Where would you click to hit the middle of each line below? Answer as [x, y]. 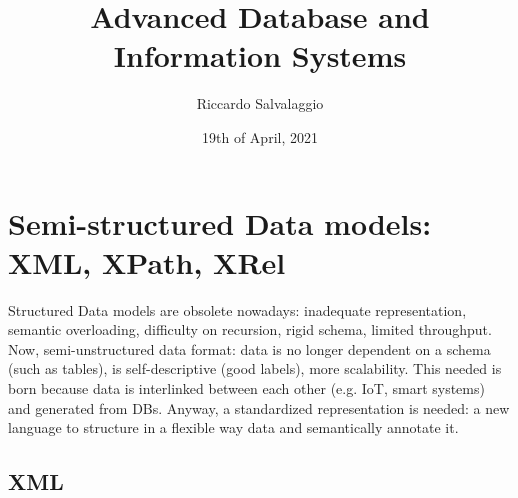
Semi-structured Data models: [220, 222]
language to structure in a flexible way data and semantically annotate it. [233, 427]
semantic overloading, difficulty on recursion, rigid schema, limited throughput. [250, 329]
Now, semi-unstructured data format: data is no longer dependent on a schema [249, 348]
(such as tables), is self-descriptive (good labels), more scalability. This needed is [255, 368]
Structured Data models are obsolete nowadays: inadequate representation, [237, 309]
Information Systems [260, 55]
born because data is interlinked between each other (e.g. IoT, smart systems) [246, 388]
